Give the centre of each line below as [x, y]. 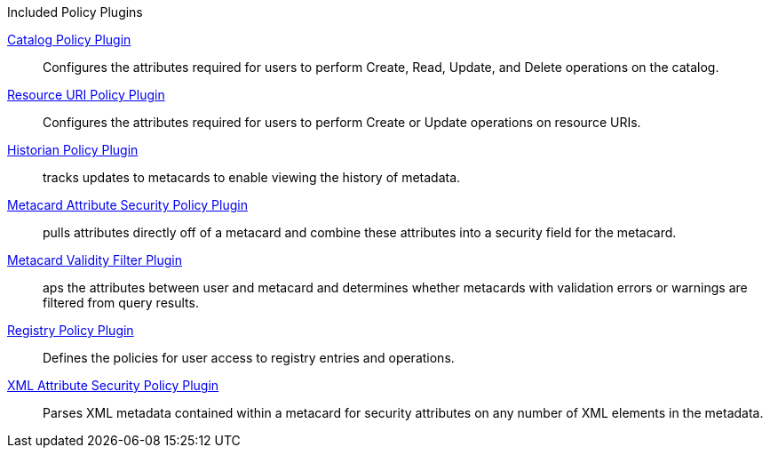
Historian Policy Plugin [73, 150]
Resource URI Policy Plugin [86, 95]
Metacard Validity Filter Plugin [95, 260]
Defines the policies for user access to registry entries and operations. [249, 358]
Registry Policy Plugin [71, 330]
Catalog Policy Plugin [69, 40]
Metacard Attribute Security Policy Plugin [127, 205]
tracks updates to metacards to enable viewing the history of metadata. [252, 177]
